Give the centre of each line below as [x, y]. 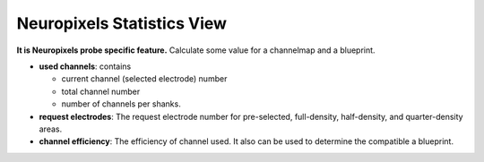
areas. [51, 129]
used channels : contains [85, 66]
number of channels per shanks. [121, 104]
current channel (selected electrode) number [144, 79]
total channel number [101, 91]
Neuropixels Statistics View [122, 23]
